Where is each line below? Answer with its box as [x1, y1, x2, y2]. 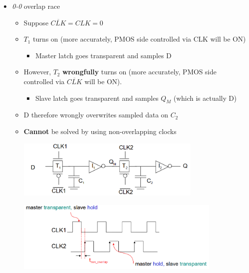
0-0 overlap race [12, 1, 60, 11]
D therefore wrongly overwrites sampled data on [23, 110, 168, 120]
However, [23, 67, 51, 77]
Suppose [23, 17, 48, 27]
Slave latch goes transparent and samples [35, 92, 158, 103]
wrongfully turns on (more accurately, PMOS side [62, 67, 217, 77]
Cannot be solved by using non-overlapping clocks [23, 126, 177, 136]
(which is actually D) [173, 92, 237, 103]
